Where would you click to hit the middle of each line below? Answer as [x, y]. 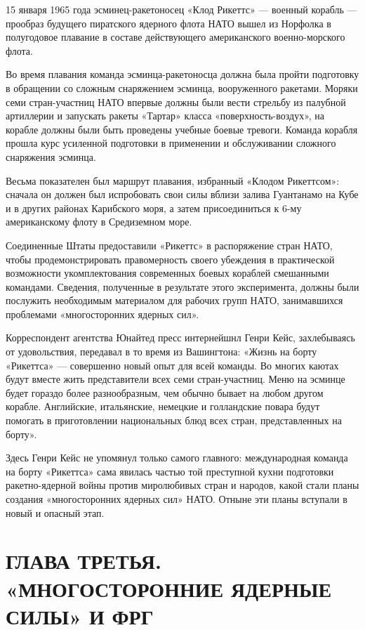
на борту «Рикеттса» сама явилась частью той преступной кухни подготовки [170, 471]
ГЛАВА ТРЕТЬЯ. [84, 561]
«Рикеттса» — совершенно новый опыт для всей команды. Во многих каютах [172, 365]
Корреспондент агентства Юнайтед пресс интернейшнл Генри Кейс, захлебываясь [180, 337]
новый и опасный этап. [55, 512]
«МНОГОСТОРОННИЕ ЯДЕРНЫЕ [169, 588]
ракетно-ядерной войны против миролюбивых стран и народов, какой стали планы [182, 485]
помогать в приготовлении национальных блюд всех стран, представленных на [174, 420]
